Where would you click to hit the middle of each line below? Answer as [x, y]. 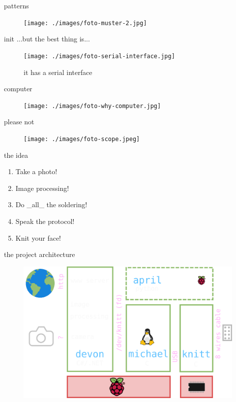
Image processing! [42, 188]
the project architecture [40, 254]
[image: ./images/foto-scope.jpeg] [82, 139]
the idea [16, 155]
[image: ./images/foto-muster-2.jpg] [85, 23]
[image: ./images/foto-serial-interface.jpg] [99, 56]
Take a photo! [36, 171]
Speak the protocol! [45, 221]
